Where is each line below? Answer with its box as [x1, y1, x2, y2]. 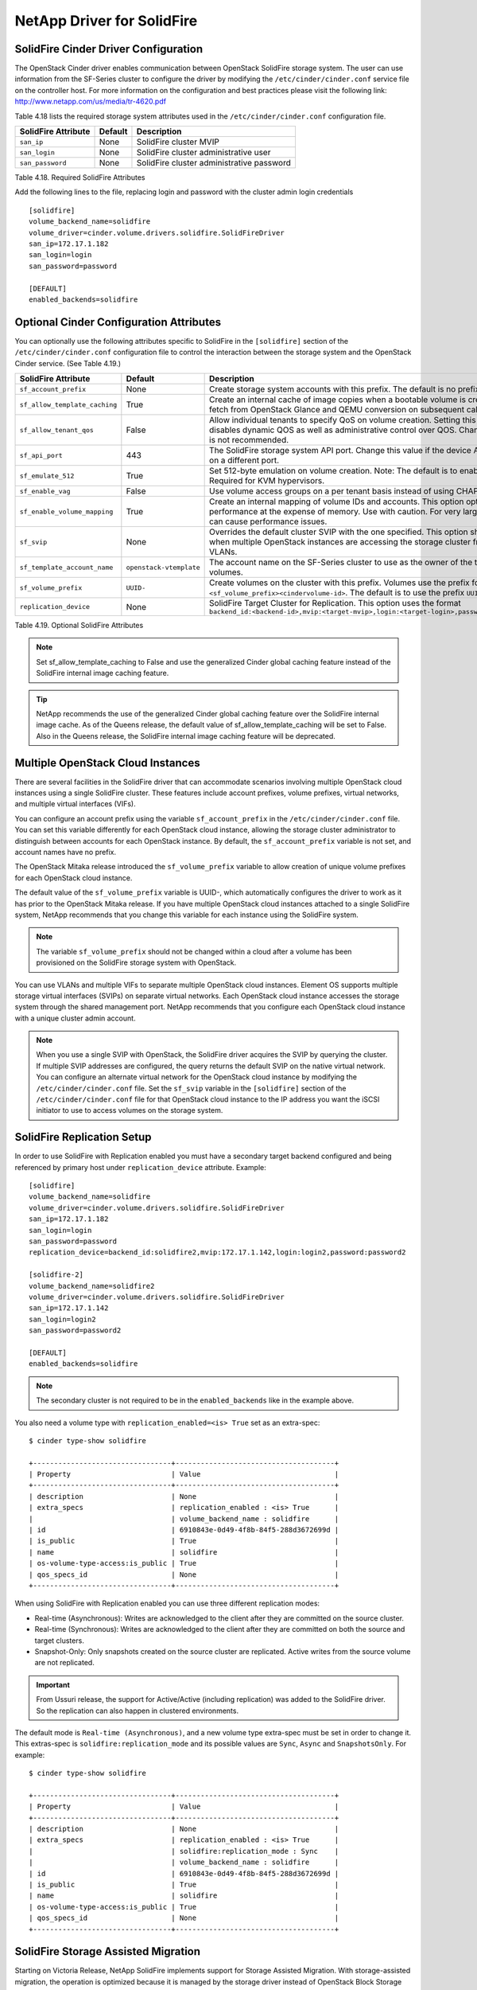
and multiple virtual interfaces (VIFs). [14, 799, 136, 809]
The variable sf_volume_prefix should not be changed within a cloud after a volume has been [36, 946, 352, 956]
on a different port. [209, 455, 280, 466]
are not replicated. [34, 1658, 95, 1668]
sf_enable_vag [19, 486, 71, 495]
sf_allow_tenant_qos [19, 426, 95, 434]
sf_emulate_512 [19, 471, 75, 480]
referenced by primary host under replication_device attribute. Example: [14, 1162, 266, 1172]
